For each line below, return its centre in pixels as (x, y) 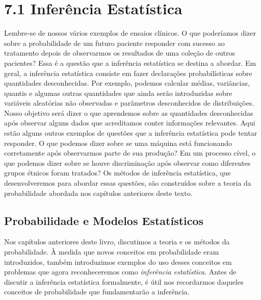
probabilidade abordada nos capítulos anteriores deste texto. (98, 193)
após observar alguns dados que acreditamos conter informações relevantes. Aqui (130, 123)
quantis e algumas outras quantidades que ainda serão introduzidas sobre (118, 93)
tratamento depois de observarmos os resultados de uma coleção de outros (120, 53)
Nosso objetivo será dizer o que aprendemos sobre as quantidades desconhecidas (129, 112)
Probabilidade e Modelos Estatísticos (104, 220)
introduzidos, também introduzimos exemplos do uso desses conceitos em (118, 261)
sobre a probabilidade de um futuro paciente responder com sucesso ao (114, 43)
